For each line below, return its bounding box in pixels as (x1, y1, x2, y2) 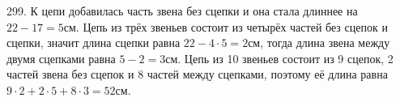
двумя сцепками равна (6, 49, 116, 66)
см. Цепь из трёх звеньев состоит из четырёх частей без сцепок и (63, 18, 388, 35)
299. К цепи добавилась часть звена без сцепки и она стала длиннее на (6, 2, 358, 19)
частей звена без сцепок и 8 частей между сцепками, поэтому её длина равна (6, 66, 388, 83)
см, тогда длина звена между (248, 34, 390, 51)
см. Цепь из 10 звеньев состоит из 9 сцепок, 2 (165, 49, 394, 66)
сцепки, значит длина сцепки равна (6, 34, 181, 51)
